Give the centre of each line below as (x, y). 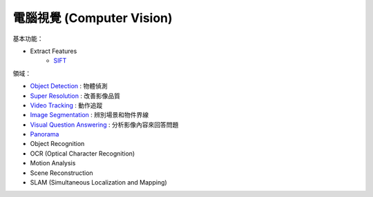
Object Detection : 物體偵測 (69, 86)
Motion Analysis (53, 163)
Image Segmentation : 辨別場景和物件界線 (89, 115)
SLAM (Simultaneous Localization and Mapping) (98, 183)
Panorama (45, 134)
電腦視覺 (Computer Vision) (93, 18)
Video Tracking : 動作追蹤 (66, 105)
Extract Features (54, 51)
